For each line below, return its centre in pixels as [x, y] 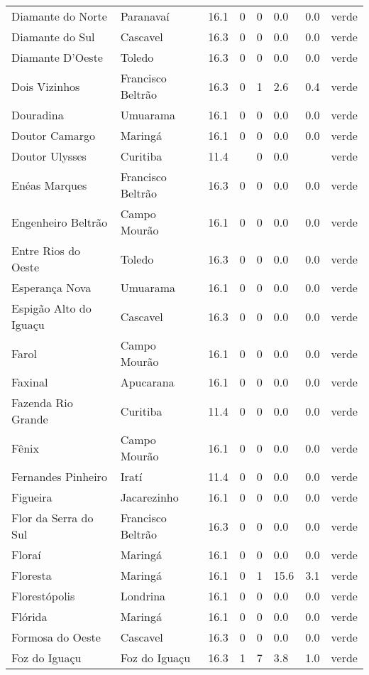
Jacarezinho [149, 497]
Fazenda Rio [42, 403]
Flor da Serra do [53, 518]
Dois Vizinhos [46, 86]
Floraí [26, 555]
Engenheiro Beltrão [60, 222]
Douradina [38, 115]
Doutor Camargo [54, 135]
